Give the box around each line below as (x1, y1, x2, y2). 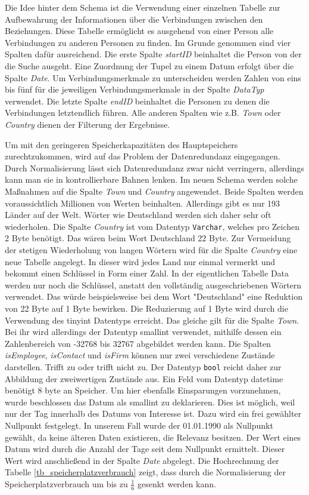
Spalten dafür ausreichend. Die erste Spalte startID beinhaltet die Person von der (5, 48, 302, 60)
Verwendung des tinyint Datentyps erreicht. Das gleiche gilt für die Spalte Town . (5, 313, 299, 326)
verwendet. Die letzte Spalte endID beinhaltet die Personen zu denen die (5, 94, 270, 107)
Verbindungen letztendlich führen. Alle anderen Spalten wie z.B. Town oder (5, 106, 281, 119)
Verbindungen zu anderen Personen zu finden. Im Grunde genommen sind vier (5, 36, 291, 48)
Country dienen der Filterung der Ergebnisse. (5, 118, 170, 130)
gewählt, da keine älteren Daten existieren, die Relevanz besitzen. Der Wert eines (5, 431, 301, 443)
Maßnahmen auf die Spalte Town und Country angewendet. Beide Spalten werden (5, 185, 304, 197)
